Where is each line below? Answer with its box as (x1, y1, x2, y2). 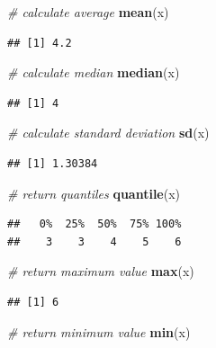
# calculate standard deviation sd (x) (7, 123, 210, 142)
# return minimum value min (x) (7, 322, 191, 341)
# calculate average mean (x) (7, 3, 169, 21)
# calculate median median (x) (7, 63, 180, 82)
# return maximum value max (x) (7, 262, 194, 281)
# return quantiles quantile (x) (7, 183, 181, 202)
